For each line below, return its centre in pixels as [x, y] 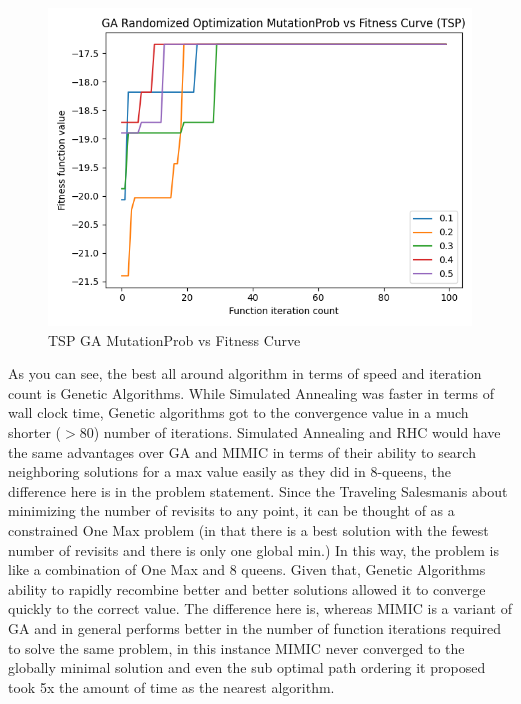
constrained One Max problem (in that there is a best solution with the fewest [248, 529]
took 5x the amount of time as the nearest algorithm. [171, 686]
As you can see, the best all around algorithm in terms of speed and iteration [245, 373]
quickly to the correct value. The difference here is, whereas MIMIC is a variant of [260, 608]
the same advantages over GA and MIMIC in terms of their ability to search [242, 451]
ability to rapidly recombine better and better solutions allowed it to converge [247, 588]
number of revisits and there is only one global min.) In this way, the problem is [253, 549]
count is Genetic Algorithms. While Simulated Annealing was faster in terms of [251, 392]
